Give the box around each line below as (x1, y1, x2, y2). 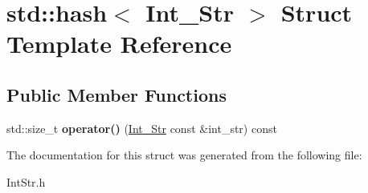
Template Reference (6, 27, 232, 60)
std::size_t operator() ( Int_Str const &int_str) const (6, 119, 277, 136)
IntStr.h (6, 173, 46, 190)
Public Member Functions (6, 82, 227, 107)
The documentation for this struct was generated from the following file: (6, 147, 362, 163)
